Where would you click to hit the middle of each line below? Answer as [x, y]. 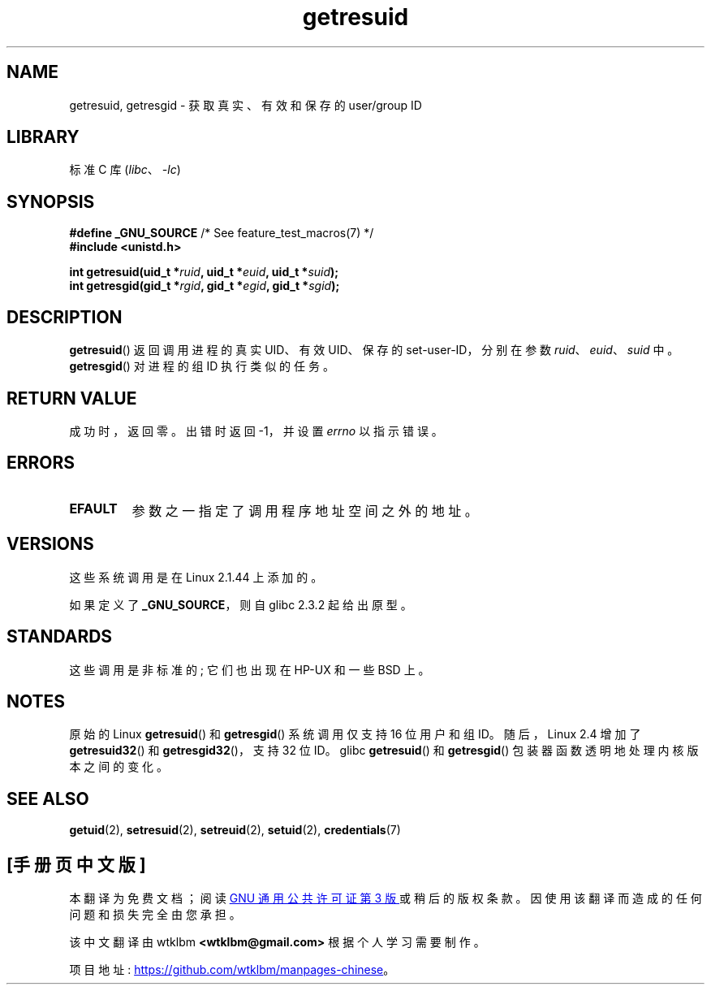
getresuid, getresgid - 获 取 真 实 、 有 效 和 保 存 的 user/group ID [246, 105]
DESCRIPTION [65, 317]
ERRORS [41, 463]
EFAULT [93, 508]
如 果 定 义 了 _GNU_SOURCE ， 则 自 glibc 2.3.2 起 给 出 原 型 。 [241, 604]
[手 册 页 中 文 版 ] [76, 864]
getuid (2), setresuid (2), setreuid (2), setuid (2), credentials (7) [235, 830]
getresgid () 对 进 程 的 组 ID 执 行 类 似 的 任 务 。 [202, 366]
